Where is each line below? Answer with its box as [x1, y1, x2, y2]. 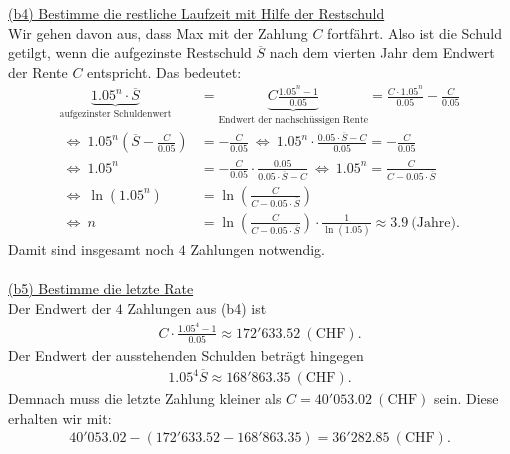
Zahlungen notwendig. [190, 239, 325, 260]
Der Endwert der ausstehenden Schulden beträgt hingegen [8, 344, 364, 365]
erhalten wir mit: [8, 407, 112, 428]
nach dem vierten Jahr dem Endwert [269, 42, 495, 63]
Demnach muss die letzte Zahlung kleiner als [8, 388, 282, 409]
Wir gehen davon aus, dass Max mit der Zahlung [8, 22, 308, 43]
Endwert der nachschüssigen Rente [218, 114, 369, 125]
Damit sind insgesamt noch [8, 239, 175, 260]
